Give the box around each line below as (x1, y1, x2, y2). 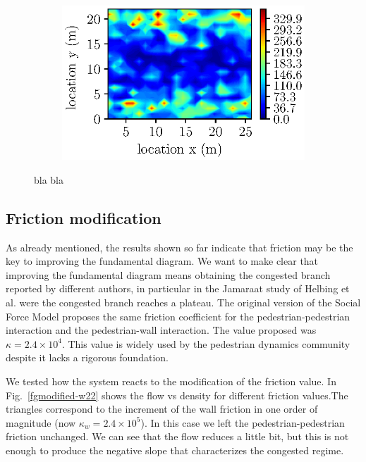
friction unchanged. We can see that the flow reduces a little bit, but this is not (6, 429, 349, 444)
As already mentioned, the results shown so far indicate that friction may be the (6, 239, 353, 254)
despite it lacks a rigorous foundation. (6, 350, 169, 365)
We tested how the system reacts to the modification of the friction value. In (6, 374, 336, 389)
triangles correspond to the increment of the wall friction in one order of (6, 401, 318, 416)
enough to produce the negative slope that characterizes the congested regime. (6, 443, 344, 457)
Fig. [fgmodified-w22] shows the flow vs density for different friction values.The (6, 387, 348, 402)
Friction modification (6, 206, 161, 228)
